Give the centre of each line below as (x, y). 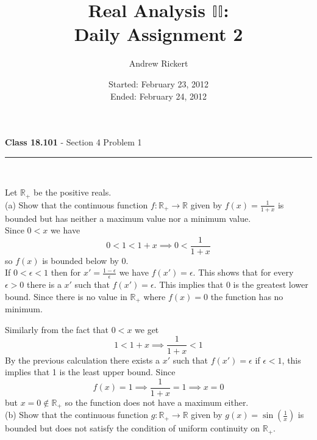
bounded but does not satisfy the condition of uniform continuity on (133, 428)
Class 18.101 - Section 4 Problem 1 (73, 142)
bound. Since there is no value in (66, 296)
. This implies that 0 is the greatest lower (231, 284)
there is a (44, 284)
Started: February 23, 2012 (158, 83)
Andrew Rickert (158, 63)
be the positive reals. (73, 192)
